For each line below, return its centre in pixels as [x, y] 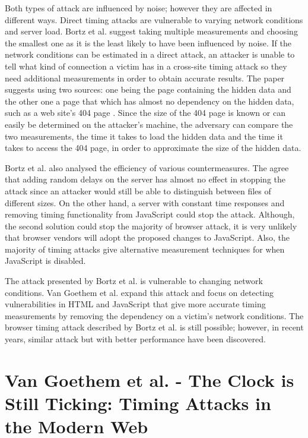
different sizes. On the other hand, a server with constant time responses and [145, 202]
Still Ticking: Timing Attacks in [138, 403]
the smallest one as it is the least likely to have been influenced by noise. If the [148, 42]
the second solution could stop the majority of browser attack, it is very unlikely [151, 226]
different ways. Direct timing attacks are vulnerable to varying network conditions [154, 19]
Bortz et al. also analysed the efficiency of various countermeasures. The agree [147, 167]
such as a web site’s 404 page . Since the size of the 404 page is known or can [145, 113]
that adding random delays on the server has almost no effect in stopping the [145, 179]
